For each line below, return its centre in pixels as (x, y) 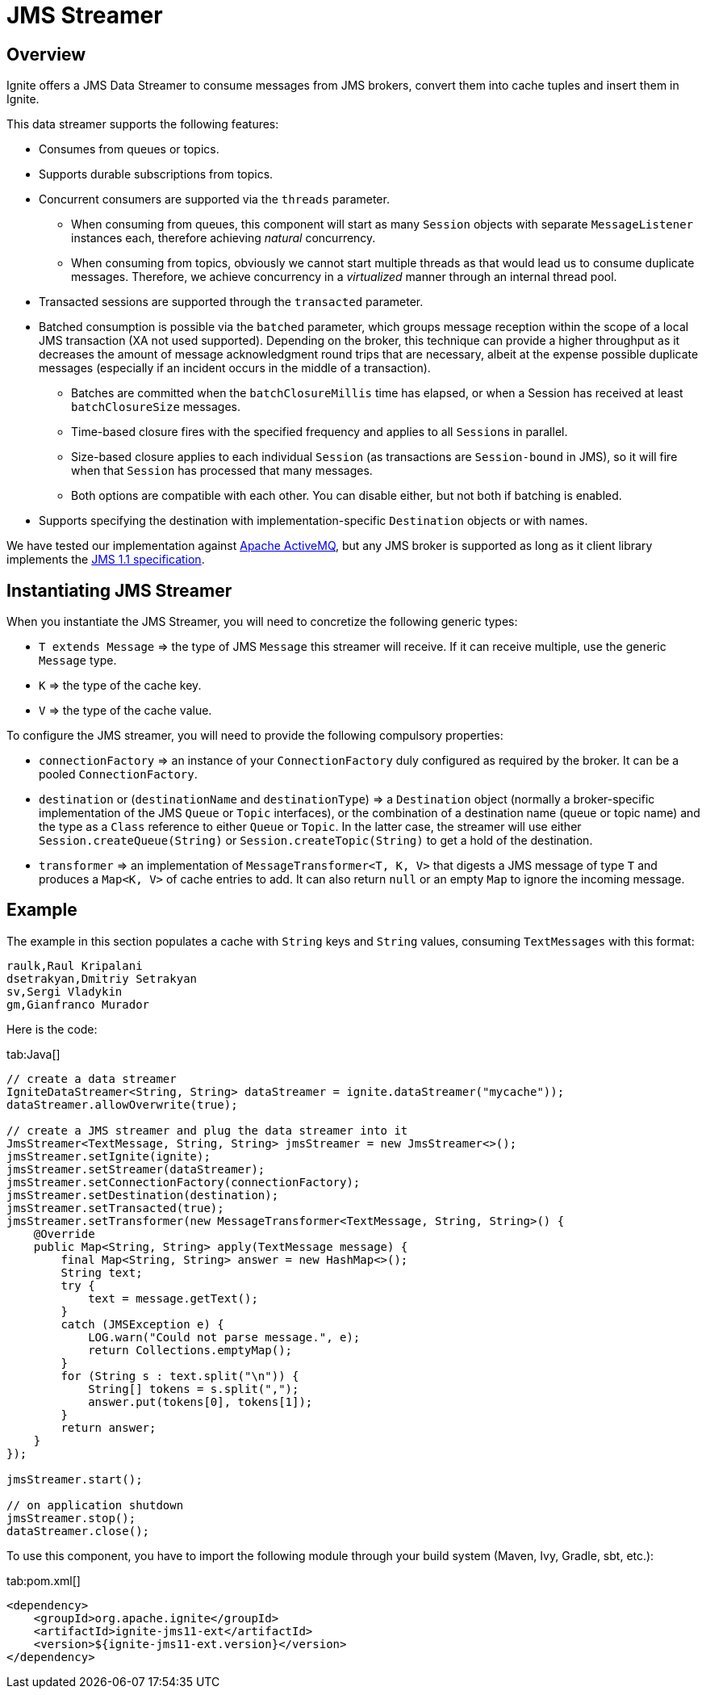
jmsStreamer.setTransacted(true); (115, 1208)
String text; (102, 1272)
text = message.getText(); (173, 1298)
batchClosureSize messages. (156, 407)
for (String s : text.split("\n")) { (180, 1376)
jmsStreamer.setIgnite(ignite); (109, 1156)
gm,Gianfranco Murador (78, 1004)
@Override (64, 1233)
